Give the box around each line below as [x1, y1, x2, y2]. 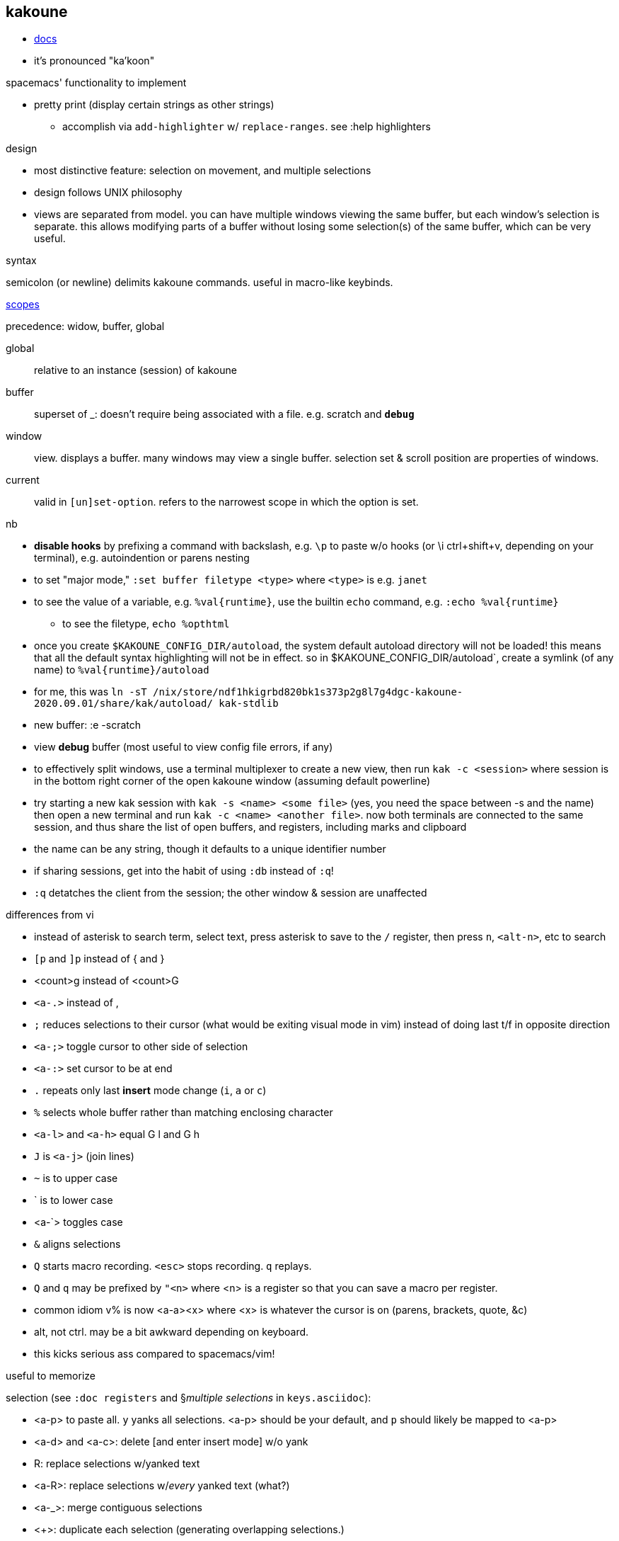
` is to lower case [34, 1194, 113, 1207]
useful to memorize [6, 1370, 96, 1382]
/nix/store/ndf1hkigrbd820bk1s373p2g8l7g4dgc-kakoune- [153, 686, 463, 698]
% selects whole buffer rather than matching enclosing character [34, 1106, 333, 1119]
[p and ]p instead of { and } [34, 953, 165, 965]
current [6, 474, 40, 487]
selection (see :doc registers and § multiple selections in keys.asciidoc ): [6, 1392, 371, 1404]
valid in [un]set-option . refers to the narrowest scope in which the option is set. [34, 496, 419, 508]
